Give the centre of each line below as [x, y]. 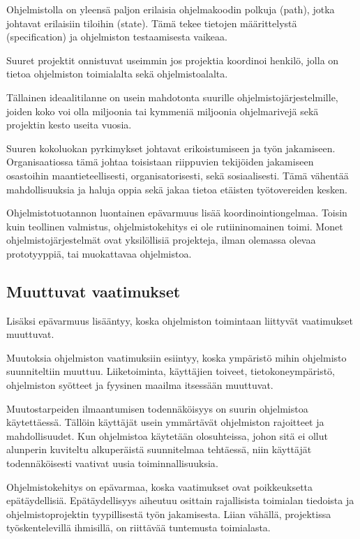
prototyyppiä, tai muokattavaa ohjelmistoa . [99, 253]
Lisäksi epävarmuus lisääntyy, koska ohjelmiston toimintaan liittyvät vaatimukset [180, 320]
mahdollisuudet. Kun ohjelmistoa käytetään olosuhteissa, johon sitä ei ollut [167, 435]
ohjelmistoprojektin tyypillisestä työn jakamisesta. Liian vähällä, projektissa [169, 514]
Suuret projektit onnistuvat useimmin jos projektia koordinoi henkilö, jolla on [173, 60]
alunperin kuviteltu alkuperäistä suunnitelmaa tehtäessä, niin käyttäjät [159, 449]
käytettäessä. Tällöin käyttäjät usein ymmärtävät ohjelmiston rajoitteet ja [165, 422]
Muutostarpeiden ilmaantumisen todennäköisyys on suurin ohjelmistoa [157, 408]
